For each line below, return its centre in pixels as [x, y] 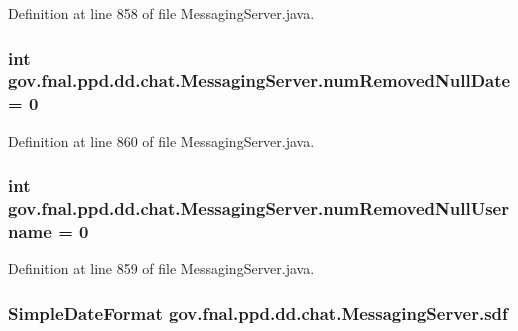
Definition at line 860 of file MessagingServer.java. [161, 140]
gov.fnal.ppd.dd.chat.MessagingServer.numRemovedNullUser [258, 208]
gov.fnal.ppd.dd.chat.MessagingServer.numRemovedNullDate [259, 80]
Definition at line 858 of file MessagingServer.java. [161, 13]
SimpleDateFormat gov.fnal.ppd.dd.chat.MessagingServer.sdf [258, 312]
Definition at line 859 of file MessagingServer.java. [161, 268]
